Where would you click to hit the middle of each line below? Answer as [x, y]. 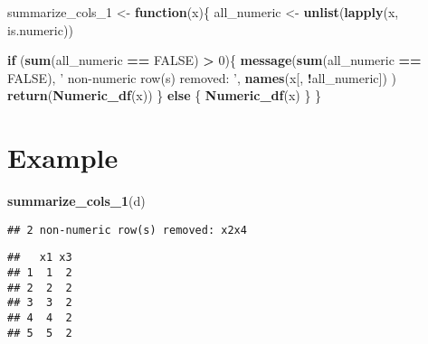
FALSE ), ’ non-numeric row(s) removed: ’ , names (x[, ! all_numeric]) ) [202, 77]
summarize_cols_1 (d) [76, 201]
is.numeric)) [40, 29]
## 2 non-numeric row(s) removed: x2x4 [127, 230]
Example [63, 158]
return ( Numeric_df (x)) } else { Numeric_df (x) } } [165, 95]
